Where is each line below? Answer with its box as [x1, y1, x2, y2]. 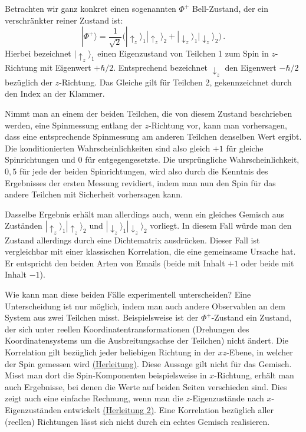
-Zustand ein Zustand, [211, 311, 292, 324]
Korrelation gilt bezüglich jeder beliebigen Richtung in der [5, 345, 215, 358]
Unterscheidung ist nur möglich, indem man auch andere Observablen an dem [5, 299, 285, 312]
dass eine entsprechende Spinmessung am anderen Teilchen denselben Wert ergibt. [5, 130, 302, 143]
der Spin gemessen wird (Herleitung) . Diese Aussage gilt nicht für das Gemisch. [5, 357, 292, 370]
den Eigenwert [225, 61, 277, 74]
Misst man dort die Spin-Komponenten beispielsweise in [5, 369, 207, 381]
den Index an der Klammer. [5, 87, 105, 100]
